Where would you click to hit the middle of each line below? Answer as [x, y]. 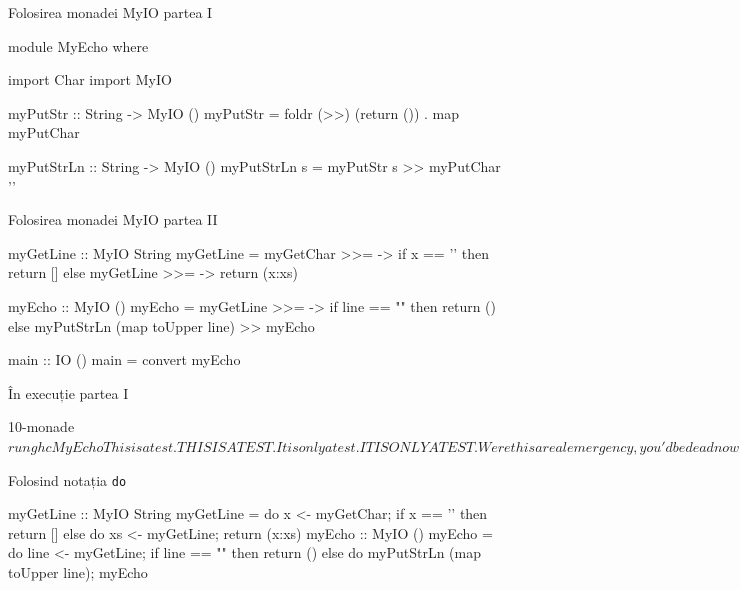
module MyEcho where [78, 45]
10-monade [41, 426]
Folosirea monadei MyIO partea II [113, 219]
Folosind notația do [67, 479]
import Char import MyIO [90, 79]
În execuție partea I [68, 392]
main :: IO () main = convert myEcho [124, 359]
